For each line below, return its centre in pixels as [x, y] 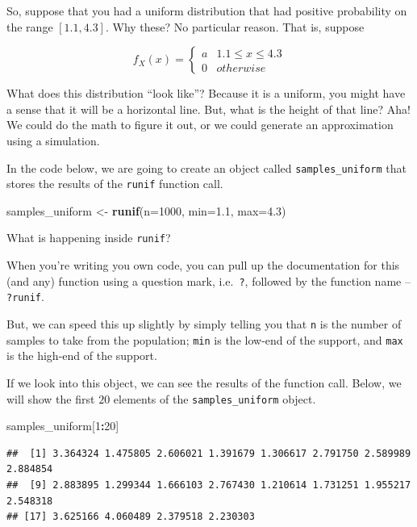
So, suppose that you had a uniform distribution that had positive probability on [207, 10]
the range [30, 26]
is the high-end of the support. [82, 356]
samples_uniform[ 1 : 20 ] [63, 426]
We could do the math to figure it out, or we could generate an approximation [200, 125]
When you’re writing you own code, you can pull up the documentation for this [203, 265]
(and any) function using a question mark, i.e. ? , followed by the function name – [208, 280]
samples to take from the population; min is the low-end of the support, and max [205, 339]
